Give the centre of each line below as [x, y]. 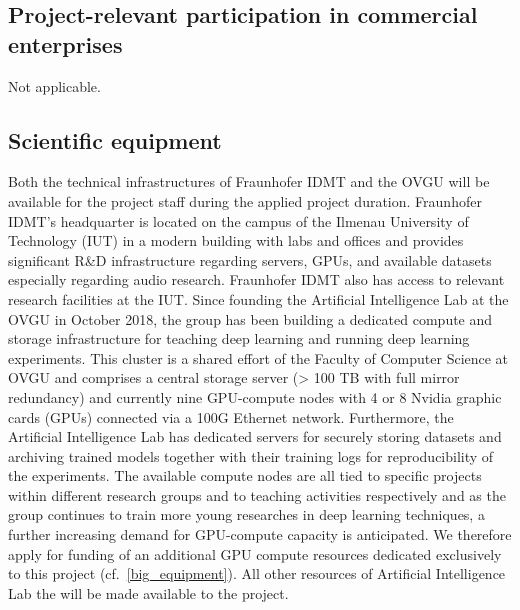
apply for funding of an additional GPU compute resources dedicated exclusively [255, 553]
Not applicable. [54, 85]
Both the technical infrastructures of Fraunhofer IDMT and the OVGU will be [249, 181]
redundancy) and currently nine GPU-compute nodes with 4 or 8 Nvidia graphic [255, 396]
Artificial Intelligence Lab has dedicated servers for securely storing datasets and [255, 436]
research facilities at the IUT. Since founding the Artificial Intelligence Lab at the [258, 298]
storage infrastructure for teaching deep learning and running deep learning [239, 338]
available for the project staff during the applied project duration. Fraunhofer [245, 200]
